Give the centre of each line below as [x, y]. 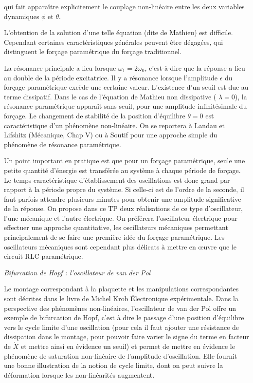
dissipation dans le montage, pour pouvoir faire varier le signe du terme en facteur [126, 336]
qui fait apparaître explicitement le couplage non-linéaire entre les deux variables [124, 6]
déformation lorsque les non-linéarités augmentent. [79, 374]
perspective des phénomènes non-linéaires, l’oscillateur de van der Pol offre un [120, 308]
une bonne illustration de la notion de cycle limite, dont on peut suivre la [114, 365]
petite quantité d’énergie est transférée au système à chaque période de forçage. [122, 170]
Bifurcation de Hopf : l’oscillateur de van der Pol [77, 272]
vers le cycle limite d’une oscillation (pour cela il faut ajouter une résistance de [122, 327]
